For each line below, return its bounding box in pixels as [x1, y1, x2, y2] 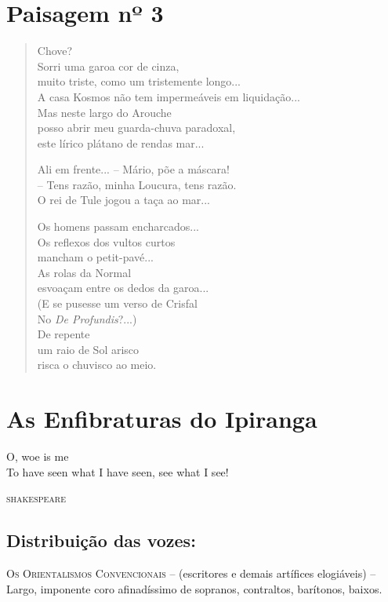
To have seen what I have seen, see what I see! [6, 463, 229, 480]
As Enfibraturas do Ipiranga [6, 403, 317, 435]
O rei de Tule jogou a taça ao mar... [37, 192, 210, 208]
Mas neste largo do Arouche [37, 104, 172, 120]
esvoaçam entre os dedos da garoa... [37, 279, 209, 296]
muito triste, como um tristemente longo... [37, 73, 241, 89]
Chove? [37, 42, 73, 59]
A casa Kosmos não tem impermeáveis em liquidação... [37, 88, 300, 104]
